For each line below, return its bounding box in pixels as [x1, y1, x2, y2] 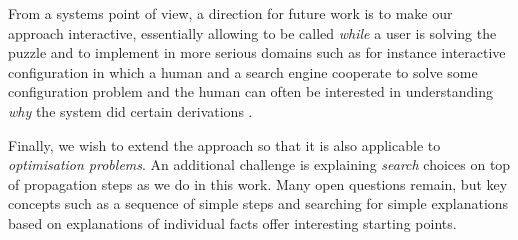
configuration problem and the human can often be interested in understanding [8, 81, 493, 102]
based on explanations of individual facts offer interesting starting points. [8, 212, 457, 233]
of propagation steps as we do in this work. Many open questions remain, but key [8, 173, 508, 194]
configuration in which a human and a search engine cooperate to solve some [8, 61, 478, 82]
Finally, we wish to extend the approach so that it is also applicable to [8, 134, 441, 155]
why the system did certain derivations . [8, 100, 253, 121]
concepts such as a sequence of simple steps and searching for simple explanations [8, 193, 509, 214]
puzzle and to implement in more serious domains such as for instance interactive [8, 42, 506, 63]
